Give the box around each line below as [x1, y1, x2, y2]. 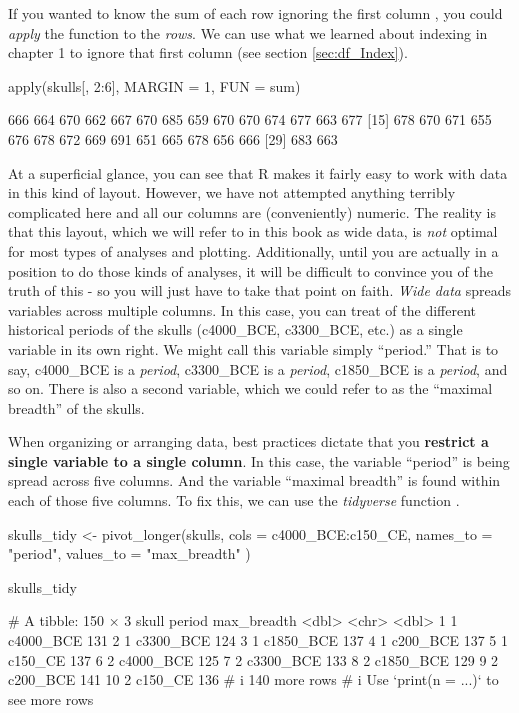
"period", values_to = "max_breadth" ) [8, 543, 251, 564]
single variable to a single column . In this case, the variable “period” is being [8, 450, 510, 471]
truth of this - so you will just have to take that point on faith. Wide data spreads [8, 280, 511, 301]
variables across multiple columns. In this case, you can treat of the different [8, 299, 477, 320]
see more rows [8, 688, 94, 709]
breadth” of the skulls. [8, 397, 145, 418]
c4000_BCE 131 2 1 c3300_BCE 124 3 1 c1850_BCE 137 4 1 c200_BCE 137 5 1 [8, 630, 509, 651]
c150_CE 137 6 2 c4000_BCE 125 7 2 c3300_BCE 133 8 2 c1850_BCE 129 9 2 [8, 649, 499, 670]
